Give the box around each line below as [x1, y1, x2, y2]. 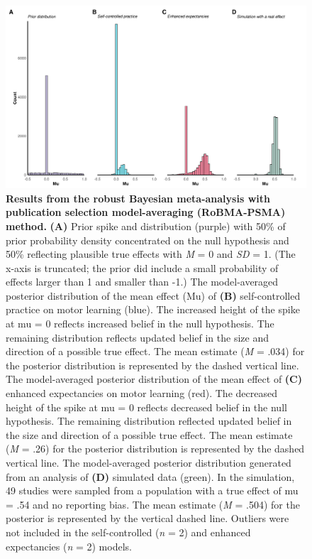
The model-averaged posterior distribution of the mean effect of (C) [6, 371, 303, 386]
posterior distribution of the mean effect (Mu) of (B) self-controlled [6, 288, 301, 303]
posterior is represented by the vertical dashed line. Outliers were [6, 511, 289, 526]
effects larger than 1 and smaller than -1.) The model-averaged [6, 274, 279, 289]
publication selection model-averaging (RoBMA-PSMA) [6, 205, 286, 219]
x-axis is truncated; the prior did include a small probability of [6, 260, 279, 275]
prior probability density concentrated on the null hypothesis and [6, 232, 289, 247]
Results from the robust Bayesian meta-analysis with [6, 190, 270, 205]
